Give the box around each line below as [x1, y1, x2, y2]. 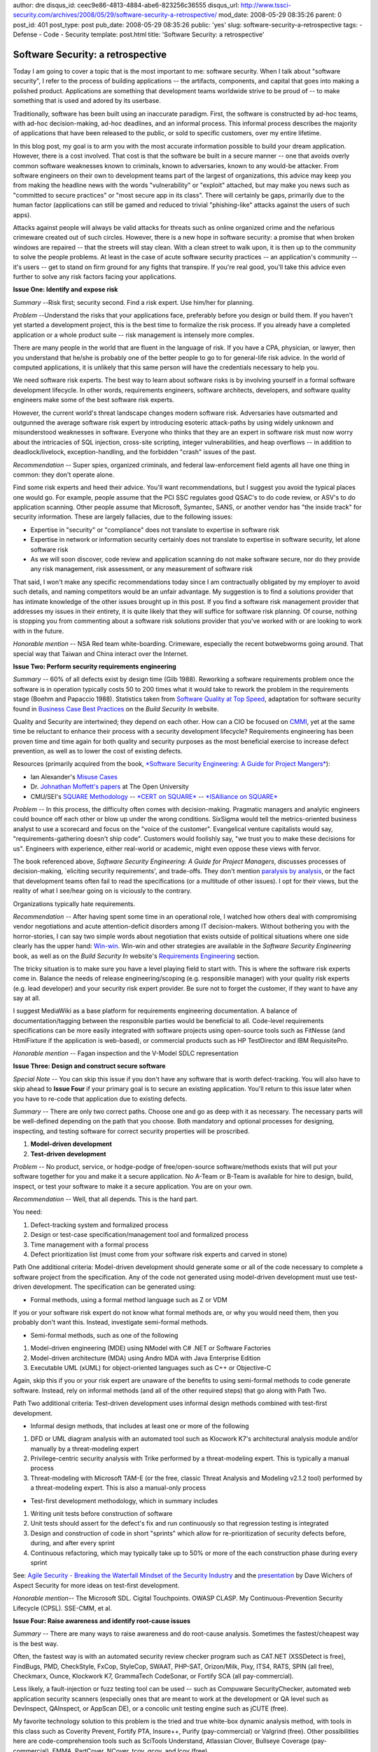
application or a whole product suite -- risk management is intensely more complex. [13, 330, 255, 339]
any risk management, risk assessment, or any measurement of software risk [30, 565, 253, 573]
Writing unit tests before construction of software [30, 1510, 173, 1518]
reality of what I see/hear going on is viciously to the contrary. [13, 887, 192, 895]
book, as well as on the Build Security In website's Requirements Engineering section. [13, 952, 260, 960]
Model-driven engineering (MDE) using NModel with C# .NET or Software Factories [30, 1344, 271, 1353]
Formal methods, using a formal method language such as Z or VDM [30, 1295, 227, 1303]
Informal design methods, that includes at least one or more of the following [30, 1421, 249, 1430]
